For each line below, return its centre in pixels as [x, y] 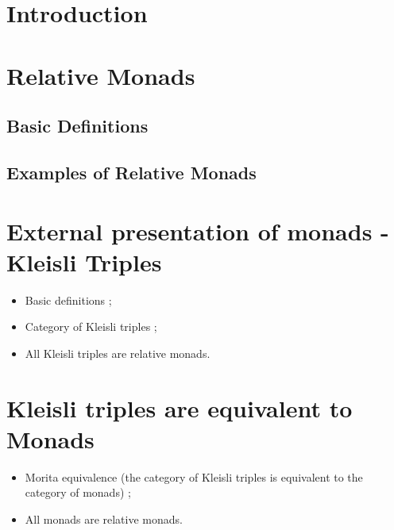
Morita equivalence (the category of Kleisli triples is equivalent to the [194, 476]
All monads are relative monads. [104, 518]
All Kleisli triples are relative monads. [118, 353]
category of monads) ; [78, 492]
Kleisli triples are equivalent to [180, 407]
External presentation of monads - [198, 230]
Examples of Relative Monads [131, 172]
